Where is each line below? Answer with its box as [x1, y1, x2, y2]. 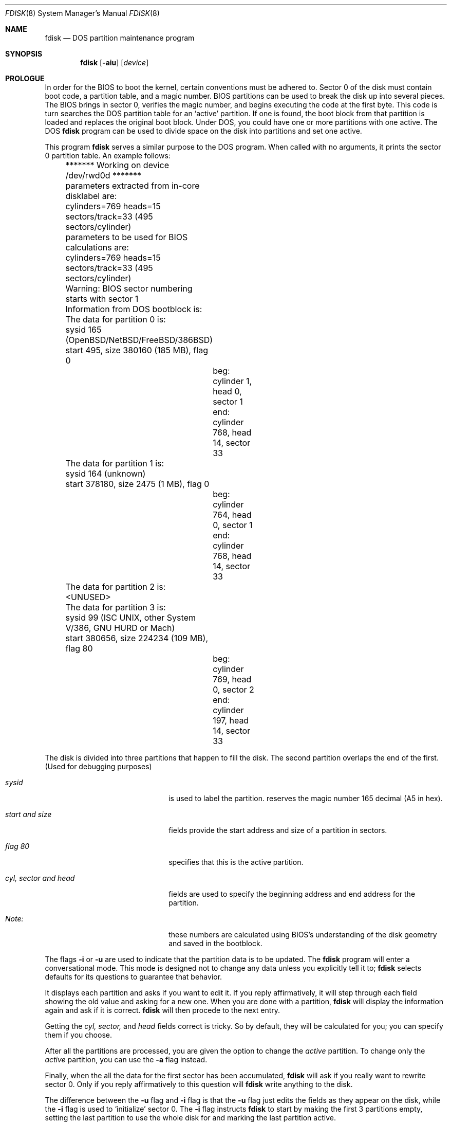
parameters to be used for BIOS [65, 232, 188, 242]
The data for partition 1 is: [65, 458, 164, 468]
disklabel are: [65, 191, 117, 201]
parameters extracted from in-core [65, 180, 200, 191]
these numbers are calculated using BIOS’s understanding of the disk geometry [168, 930, 437, 939]
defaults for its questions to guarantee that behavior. [45, 972, 222, 981]
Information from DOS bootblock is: [65, 304, 202, 314]
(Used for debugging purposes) [45, 762, 152, 771]
